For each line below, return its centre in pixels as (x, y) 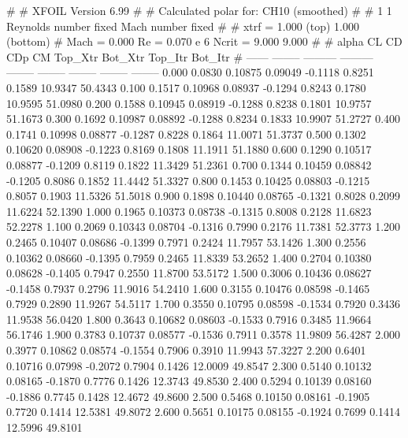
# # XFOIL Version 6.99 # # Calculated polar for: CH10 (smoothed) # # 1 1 (199, 10)
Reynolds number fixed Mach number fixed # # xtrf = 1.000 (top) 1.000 (183, 26)
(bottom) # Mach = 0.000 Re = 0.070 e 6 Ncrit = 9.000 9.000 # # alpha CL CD (204, 41)
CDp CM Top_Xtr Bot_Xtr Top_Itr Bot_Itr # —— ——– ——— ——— (190, 56)
